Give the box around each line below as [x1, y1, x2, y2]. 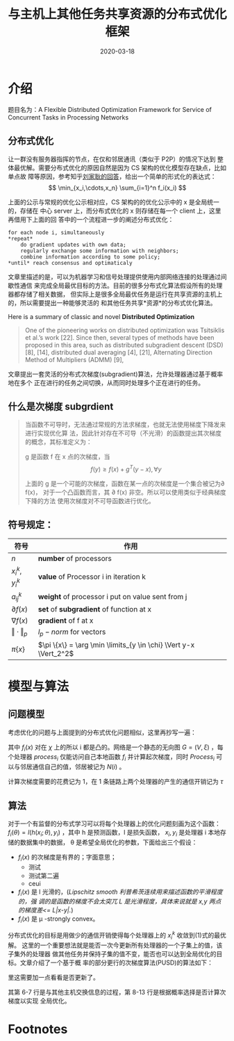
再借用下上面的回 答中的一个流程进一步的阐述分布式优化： [8, 215, 174, 223]
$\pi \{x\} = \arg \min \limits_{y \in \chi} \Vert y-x [37, 640, 195, 650]
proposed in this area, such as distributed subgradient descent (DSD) [24, 341, 224, 349]
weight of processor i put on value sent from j [37, 592, 187, 602]
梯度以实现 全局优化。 [8, 997, 71, 1005]
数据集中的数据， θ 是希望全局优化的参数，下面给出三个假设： [19, 838, 198, 846]
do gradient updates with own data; [20, 241, 127, 248]
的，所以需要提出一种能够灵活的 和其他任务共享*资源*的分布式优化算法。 [8, 298, 217, 306]
